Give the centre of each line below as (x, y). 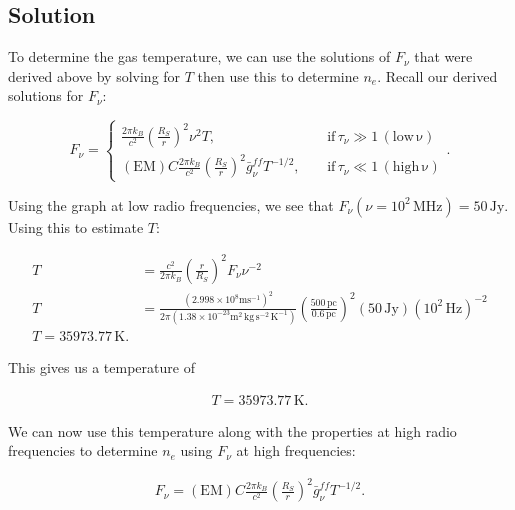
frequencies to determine (83, 450)
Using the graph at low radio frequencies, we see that (171, 204)
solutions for (46, 95)
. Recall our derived (437, 75)
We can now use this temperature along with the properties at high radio (232, 430)
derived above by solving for (94, 75)
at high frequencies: (296, 450)
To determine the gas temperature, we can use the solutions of (199, 56)
